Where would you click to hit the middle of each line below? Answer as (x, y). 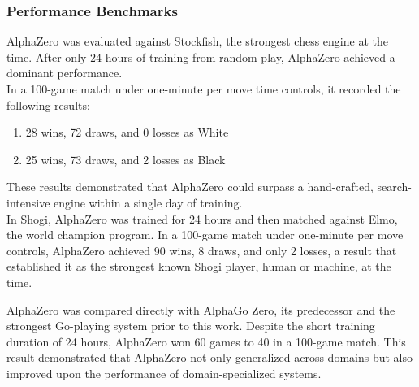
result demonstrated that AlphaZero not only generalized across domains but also (209, 357)
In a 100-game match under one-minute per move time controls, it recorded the (204, 89)
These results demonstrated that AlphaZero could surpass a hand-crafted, (190, 187)
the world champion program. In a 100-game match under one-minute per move (205, 235)
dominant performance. (65, 73)
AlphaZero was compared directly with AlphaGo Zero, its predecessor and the (201, 309)
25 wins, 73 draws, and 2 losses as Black (125, 159)
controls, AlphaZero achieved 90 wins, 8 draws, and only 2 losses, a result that (202, 250)
